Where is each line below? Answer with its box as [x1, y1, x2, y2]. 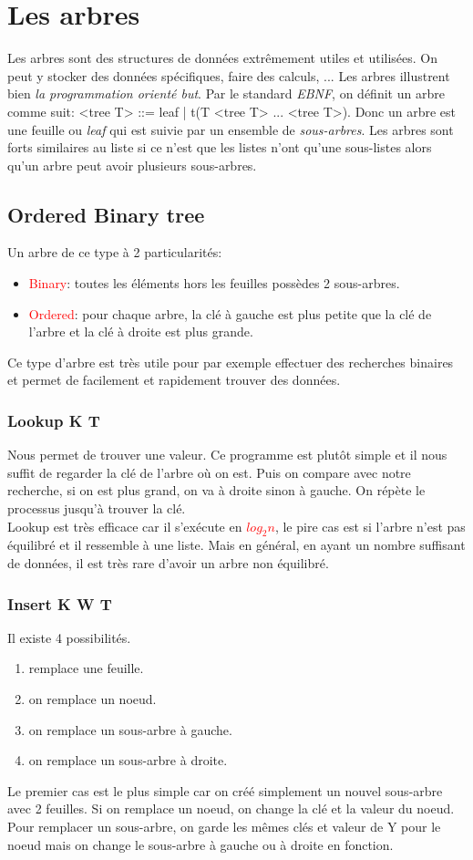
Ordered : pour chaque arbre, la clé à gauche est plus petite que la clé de [28, 304, 432, 323]
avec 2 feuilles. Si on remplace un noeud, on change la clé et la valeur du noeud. [7, 799, 455, 818]
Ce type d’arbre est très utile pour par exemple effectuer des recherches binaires [7, 352, 454, 371]
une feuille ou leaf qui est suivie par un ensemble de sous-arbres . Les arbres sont [7, 119, 454, 139]
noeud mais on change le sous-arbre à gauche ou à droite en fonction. [7, 834, 394, 854]
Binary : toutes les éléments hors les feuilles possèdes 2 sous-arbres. [28, 274, 400, 293]
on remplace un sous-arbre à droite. [28, 751, 228, 770]
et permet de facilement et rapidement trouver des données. [7, 370, 341, 389]
